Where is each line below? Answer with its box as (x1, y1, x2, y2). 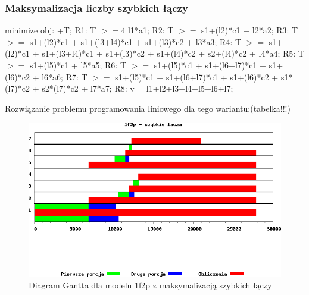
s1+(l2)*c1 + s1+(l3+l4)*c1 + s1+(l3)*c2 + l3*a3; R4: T (29, 35, 242, 48)
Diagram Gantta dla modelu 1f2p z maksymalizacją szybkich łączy (29, 278, 272, 291)
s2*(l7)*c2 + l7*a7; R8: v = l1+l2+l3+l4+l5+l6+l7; (42, 82, 233, 95)
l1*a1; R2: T (128, 24, 174, 36)
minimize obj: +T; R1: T (5, 24, 96, 36)
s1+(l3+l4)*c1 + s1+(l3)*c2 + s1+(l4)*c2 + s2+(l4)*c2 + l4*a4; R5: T (42, 47, 304, 59)
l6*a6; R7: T (42, 70, 88, 83)
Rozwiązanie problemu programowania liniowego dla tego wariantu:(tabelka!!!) (5, 102, 291, 114)
